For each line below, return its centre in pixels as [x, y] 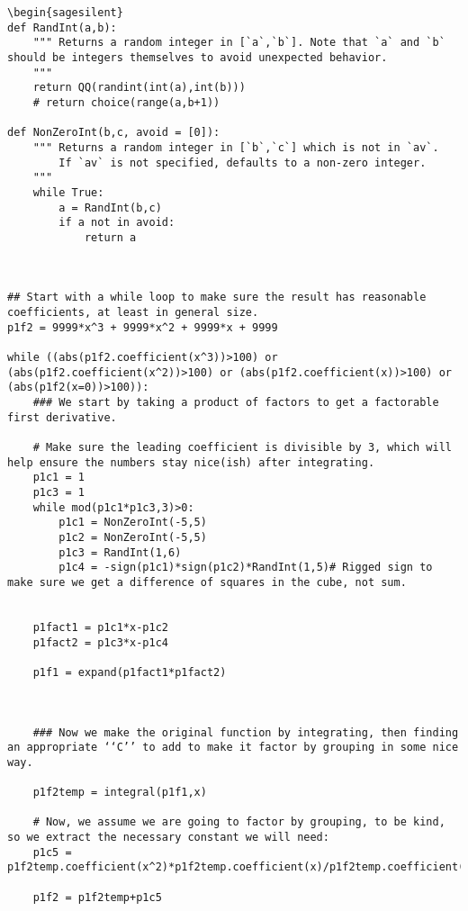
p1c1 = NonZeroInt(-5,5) [133, 523]
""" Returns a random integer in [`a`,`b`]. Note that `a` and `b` [239, 43]
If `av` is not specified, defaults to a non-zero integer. [243, 162]
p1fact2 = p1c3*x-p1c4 [100, 642]
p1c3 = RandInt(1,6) [120, 552]
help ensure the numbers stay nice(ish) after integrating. [191, 462]
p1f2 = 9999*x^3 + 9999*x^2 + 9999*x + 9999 [143, 327]
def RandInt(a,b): [62, 27]
